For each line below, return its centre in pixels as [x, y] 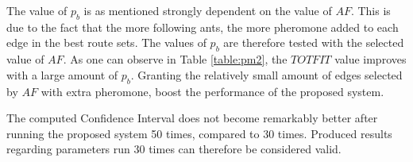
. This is [371, 10]
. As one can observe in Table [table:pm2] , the [175, 59]
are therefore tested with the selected [314, 42]
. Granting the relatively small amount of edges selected [266, 74]
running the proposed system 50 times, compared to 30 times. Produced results [199, 133]
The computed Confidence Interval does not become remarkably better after [192, 118]
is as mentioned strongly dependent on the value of [208, 10]
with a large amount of [62, 74]
